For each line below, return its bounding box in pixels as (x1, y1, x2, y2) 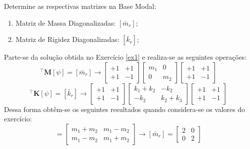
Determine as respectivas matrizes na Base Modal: (4, 1, 157, 11)
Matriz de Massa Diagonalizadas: (15, 17, 116, 28)
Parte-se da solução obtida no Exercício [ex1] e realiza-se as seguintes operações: (4, 52, 247, 62)
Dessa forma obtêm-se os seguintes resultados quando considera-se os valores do (4, 104, 245, 114)
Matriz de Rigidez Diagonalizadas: (15, 34, 120, 44)
